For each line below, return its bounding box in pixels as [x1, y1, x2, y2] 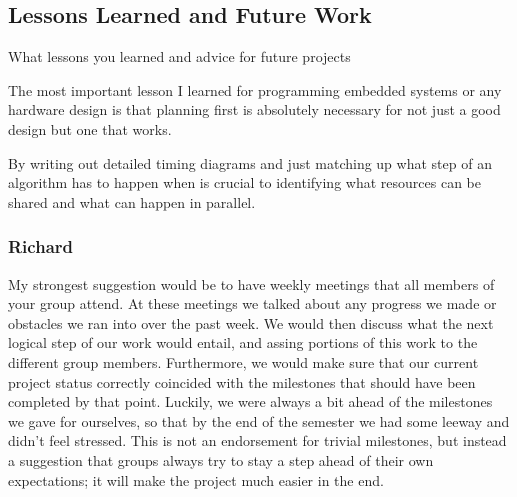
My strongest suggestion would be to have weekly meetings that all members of [8, 273, 495, 294]
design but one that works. [8, 118, 172, 139]
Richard [8, 234, 73, 259]
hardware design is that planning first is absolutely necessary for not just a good [8, 99, 501, 120]
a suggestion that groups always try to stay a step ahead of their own [8, 449, 434, 470]
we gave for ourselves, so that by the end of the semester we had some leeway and [8, 410, 510, 431]
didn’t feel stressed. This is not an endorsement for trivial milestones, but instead [8, 430, 507, 451]
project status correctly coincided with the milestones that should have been [8, 371, 476, 392]
